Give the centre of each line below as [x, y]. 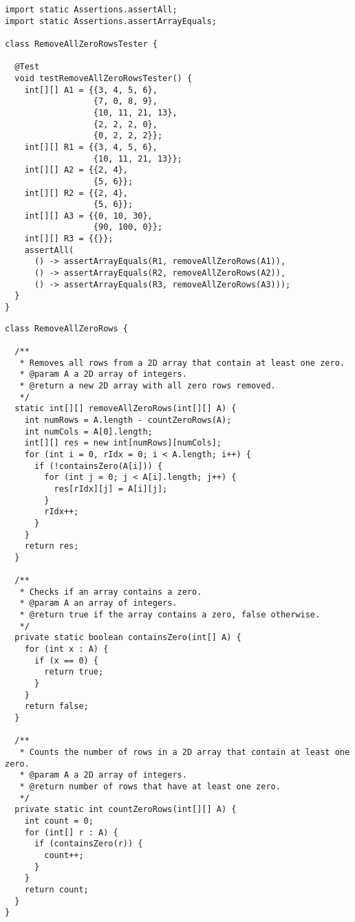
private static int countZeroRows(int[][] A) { [126, 810]
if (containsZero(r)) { [88, 844]
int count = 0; [59, 821]
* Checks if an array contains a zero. [111, 592]
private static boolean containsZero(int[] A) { [128, 638]
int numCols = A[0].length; [88, 431]
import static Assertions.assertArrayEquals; [111, 21]
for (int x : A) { [66, 649]
